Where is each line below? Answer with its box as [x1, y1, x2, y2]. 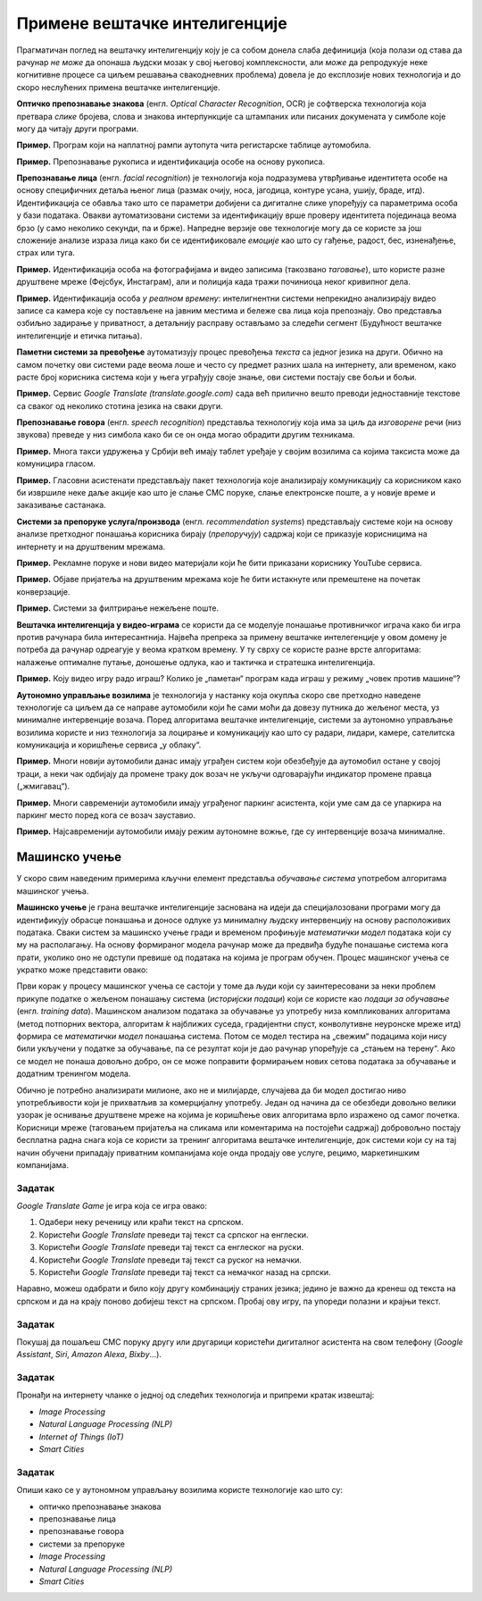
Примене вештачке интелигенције [16, 13, 287, 33]
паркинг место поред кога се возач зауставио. [16, 810, 196, 821]
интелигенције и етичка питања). [16, 330, 143, 341]
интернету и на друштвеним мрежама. [16, 541, 166, 552]
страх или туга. [16, 247, 76, 258]
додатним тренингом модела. [16, 1068, 131, 1080]
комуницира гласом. [16, 458, 96, 469]
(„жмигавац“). [16, 781, 71, 792]
